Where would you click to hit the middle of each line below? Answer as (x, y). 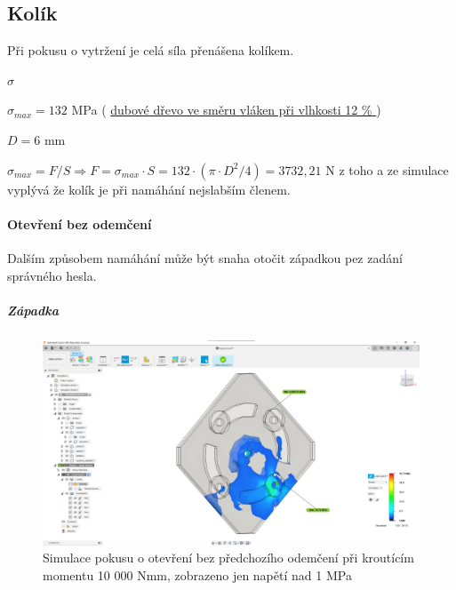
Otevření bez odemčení (80, 223)
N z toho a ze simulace (387, 169)
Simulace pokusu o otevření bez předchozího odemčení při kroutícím (228, 558)
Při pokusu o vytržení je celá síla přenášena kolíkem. (151, 50)
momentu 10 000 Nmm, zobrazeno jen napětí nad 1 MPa (197, 574)
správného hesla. (52, 275)
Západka (33, 310)
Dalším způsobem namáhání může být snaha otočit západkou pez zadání (205, 257)
